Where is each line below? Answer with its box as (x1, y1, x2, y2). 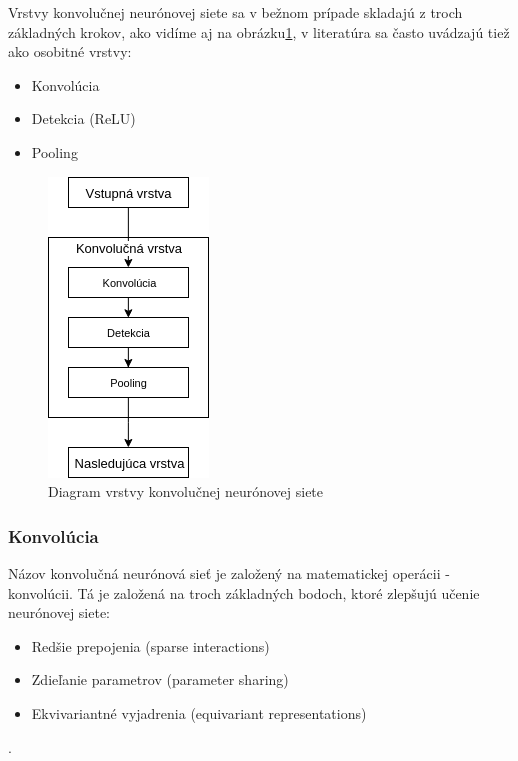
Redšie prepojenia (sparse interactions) (31, 635, 270, 656)
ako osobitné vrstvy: (8, 41, 132, 62)
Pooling (31, 141, 78, 162)
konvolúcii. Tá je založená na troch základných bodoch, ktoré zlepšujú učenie (8, 582, 480, 603)
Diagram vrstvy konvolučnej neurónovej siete (48, 481, 324, 502)
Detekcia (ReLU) (31, 108, 136, 129)
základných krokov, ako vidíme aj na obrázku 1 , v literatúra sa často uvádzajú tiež (8, 21, 510, 42)
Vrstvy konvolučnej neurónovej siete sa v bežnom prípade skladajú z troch (8, 2, 463, 22)
